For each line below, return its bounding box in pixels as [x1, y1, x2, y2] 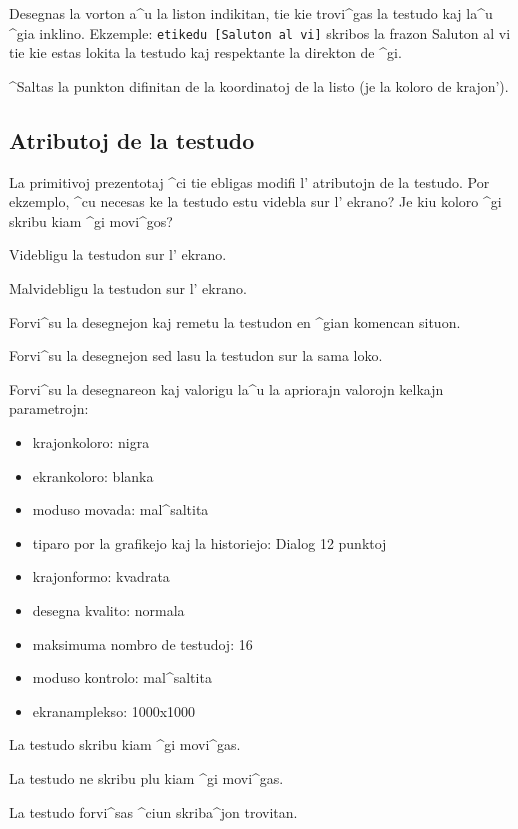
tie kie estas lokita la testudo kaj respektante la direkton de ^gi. [9, 42, 402, 63]
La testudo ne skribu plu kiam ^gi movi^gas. [9, 767, 284, 788]
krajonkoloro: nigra [32, 431, 150, 452]
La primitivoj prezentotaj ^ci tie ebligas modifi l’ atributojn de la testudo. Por [9, 171, 490, 192]
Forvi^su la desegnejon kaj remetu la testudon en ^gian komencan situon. [9, 311, 461, 332]
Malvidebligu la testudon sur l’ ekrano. [9, 278, 247, 299]
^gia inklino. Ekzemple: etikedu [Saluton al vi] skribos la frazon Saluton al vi [9, 22, 511, 43]
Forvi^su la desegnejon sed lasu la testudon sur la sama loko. [9, 345, 383, 366]
